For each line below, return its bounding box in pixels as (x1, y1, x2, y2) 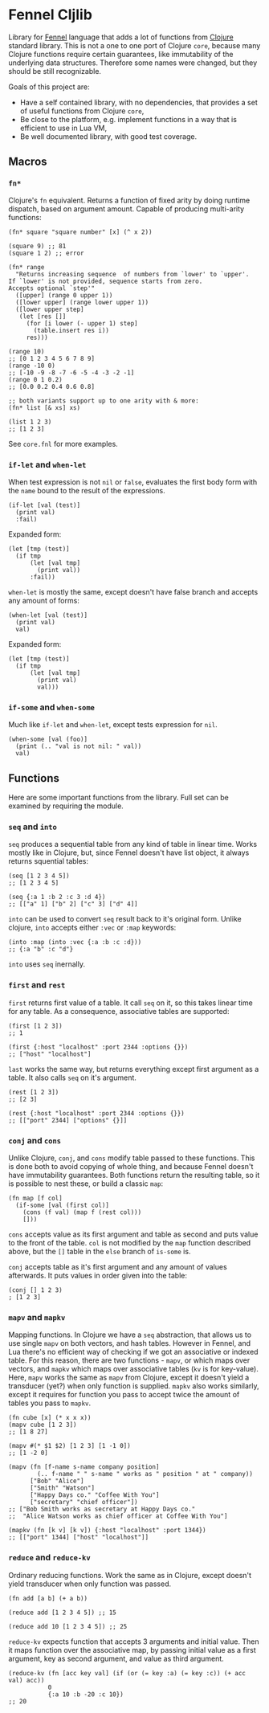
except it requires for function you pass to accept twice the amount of (8, 1390, 240, 1400)
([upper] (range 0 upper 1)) (15, 291, 113, 299)
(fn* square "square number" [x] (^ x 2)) (8, 227, 153, 236)
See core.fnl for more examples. (8, 439, 118, 448)
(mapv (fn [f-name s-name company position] (8, 1463, 160, 1471)
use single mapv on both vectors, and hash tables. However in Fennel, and (8, 1339, 251, 1348)
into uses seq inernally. (8, 959, 86, 969)
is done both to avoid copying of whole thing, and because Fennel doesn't (8, 1161, 254, 1171)
